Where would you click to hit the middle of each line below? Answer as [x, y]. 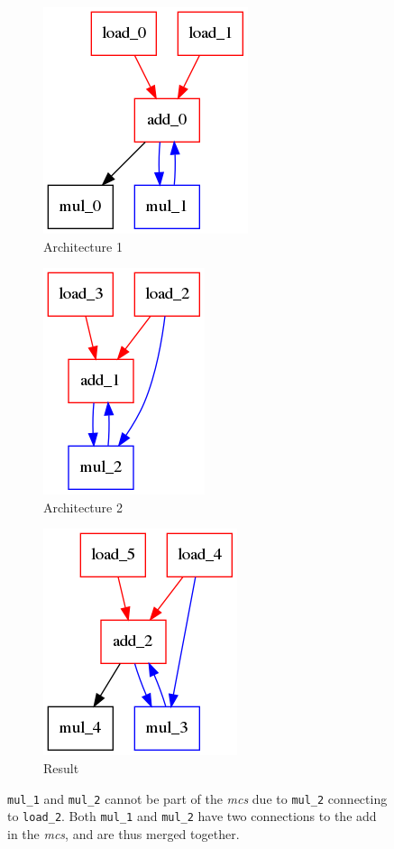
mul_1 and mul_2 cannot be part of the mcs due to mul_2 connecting [197, 798]
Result [61, 767]
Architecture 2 [83, 507]
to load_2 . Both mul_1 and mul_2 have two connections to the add [192, 816]
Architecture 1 [83, 246]
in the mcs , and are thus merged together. [124, 833]
